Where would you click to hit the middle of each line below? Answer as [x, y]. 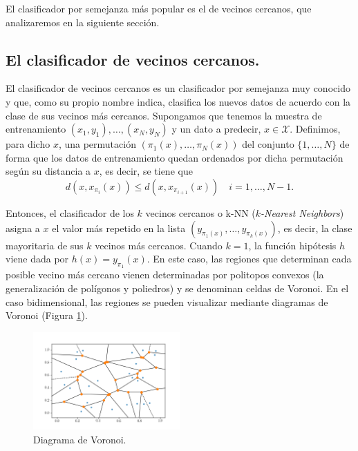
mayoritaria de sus [45, 245]
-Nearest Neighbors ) [302, 212]
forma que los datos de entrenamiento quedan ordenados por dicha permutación [175, 157]
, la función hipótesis [292, 245]
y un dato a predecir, [216, 129]
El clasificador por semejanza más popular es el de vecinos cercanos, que [159, 8]
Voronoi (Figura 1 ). [47, 315]
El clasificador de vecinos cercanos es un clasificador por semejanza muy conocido [178, 88]
